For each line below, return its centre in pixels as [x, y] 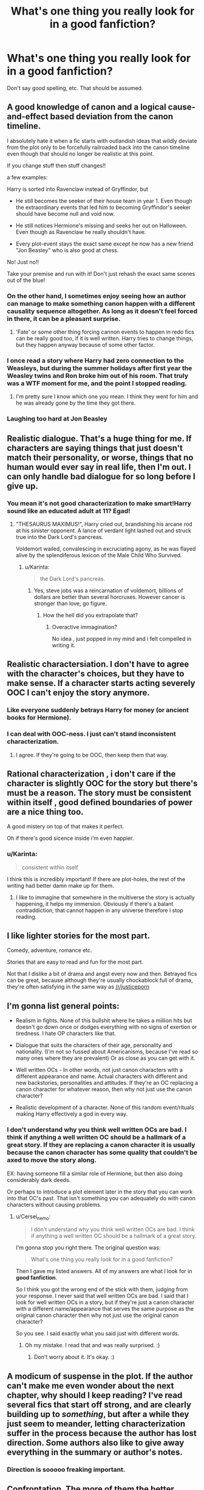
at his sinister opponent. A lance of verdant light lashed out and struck [104, 530]
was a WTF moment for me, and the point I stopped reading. [97, 383]
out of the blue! [26, 280]
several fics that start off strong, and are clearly [99, 1405]
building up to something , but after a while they [98, 1414]
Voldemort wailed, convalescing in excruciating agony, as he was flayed [106, 549]
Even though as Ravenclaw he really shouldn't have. [81, 232]
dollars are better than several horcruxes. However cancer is [110, 597]
